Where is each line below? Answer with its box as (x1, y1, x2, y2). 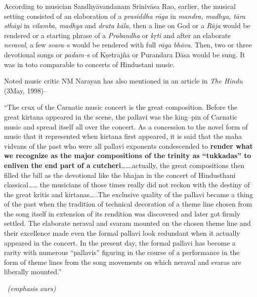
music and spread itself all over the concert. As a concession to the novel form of (4, 121, 248, 131)
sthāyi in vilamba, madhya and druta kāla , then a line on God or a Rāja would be (4, 20, 251, 31)
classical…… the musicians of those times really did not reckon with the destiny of (4, 179, 250, 190)
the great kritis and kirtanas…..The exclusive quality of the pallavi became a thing (4, 189, 253, 199)
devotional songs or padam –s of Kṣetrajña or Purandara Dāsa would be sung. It (4, 49, 246, 59)
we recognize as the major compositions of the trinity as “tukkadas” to (4, 150, 252, 161)
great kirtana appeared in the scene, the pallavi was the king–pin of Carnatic (4, 111, 238, 122)
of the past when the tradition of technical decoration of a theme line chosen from (4, 199, 252, 209)
